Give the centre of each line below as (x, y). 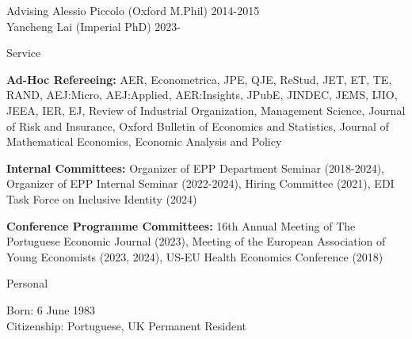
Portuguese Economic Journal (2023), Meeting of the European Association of (196, 241)
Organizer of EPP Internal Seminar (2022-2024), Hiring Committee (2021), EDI (200, 183)
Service (24, 53)
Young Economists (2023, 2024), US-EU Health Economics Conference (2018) (195, 256)
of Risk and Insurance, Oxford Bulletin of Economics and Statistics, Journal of (198, 126)
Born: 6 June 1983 (51, 309)
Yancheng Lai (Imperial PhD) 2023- (93, 26)
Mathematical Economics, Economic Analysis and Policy (144, 141)
